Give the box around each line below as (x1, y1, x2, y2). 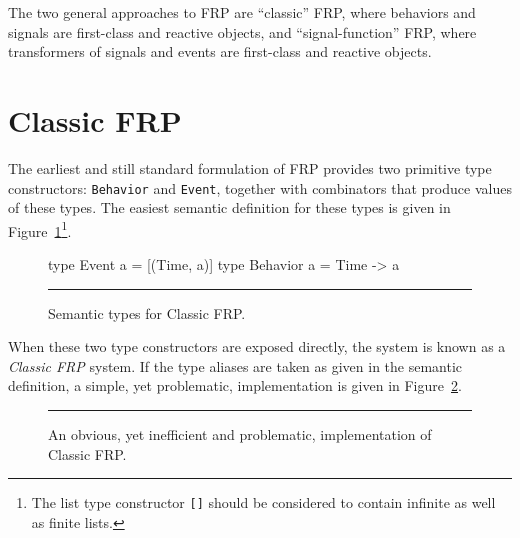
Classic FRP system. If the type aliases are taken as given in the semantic (8, 355, 463, 376)
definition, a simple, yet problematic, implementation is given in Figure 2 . (8, 375, 462, 396)
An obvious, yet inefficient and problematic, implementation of (48, 423, 432, 444)
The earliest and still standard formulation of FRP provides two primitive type (8, 157, 492, 178)
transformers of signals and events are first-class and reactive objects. (8, 41, 432, 62)
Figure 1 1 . (8, 217, 72, 241)
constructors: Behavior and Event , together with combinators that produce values (8, 177, 512, 198)
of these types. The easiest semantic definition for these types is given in (8, 197, 451, 218)
